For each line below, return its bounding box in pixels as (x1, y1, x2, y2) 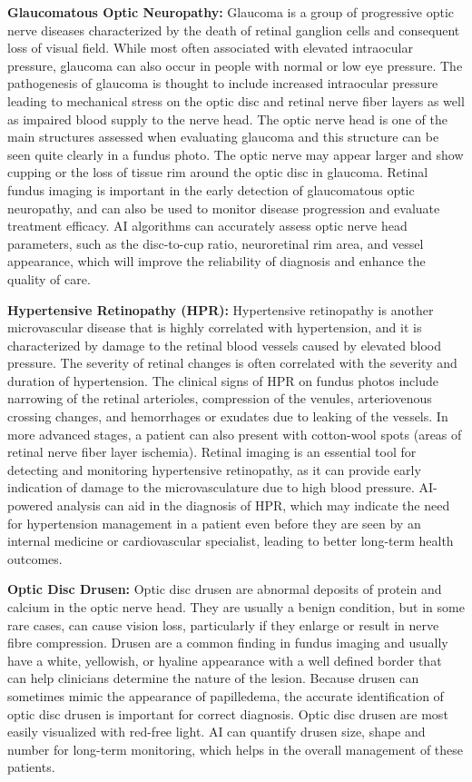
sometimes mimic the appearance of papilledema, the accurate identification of (7, 686, 444, 705)
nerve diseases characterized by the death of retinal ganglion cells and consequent (7, 20, 460, 39)
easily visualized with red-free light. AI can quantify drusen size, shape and (7, 722, 426, 741)
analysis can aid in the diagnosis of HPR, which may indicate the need (56, 496, 450, 515)
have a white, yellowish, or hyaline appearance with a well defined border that (7, 650, 442, 669)
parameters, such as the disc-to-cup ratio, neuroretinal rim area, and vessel (7, 233, 424, 252)
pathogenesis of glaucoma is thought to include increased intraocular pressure (7, 74, 438, 93)
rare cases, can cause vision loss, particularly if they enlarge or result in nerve (7, 615, 439, 634)
